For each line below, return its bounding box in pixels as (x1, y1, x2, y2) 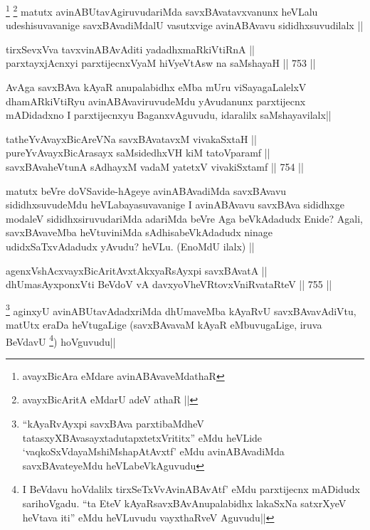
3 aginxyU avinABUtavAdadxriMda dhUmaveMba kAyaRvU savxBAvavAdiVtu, (6, 301, 356, 318)
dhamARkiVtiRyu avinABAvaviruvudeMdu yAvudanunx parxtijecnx (6, 93, 306, 108)
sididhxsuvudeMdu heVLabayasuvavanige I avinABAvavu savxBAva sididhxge (6, 197, 344, 212)
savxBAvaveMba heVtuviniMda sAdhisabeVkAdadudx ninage (6, 225, 273, 240)
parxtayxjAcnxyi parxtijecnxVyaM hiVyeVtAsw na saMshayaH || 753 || (6, 55, 316, 70)
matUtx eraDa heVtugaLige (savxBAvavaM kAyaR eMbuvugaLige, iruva (6, 317, 322, 332)
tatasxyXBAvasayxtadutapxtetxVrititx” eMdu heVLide (22, 430, 263, 445)
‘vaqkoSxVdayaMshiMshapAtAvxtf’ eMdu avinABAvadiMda (22, 444, 285, 459)
